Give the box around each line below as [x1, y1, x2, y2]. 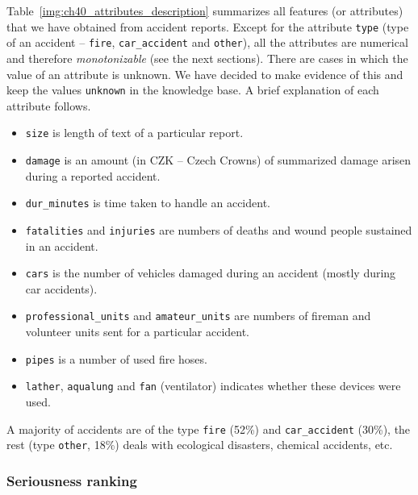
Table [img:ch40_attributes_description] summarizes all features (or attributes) [6, 2, 403, 19]
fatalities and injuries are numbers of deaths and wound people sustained [25, 221, 412, 238]
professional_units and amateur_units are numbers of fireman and [25, 307, 371, 324]
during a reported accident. [25, 167, 161, 184]
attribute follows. [6, 97, 91, 114]
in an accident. [25, 237, 98, 254]
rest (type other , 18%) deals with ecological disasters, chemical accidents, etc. [6, 436, 393, 453]
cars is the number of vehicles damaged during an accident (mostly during [25, 264, 396, 281]
